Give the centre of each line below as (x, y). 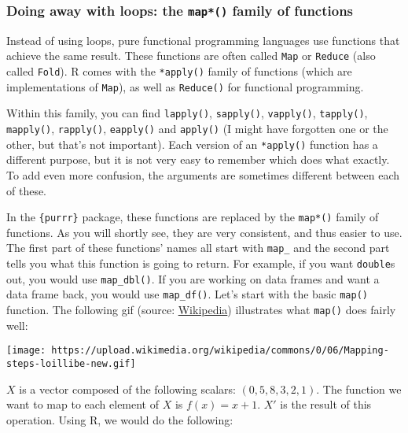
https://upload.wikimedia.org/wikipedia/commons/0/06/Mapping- (220, 351)
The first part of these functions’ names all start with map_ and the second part (198, 248)
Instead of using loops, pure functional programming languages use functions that (203, 40)
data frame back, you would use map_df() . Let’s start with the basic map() (187, 294)
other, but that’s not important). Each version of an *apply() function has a (192, 144)
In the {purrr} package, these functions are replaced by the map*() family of (193, 217)
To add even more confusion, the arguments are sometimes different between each (203, 174)
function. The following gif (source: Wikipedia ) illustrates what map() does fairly (201, 309)
